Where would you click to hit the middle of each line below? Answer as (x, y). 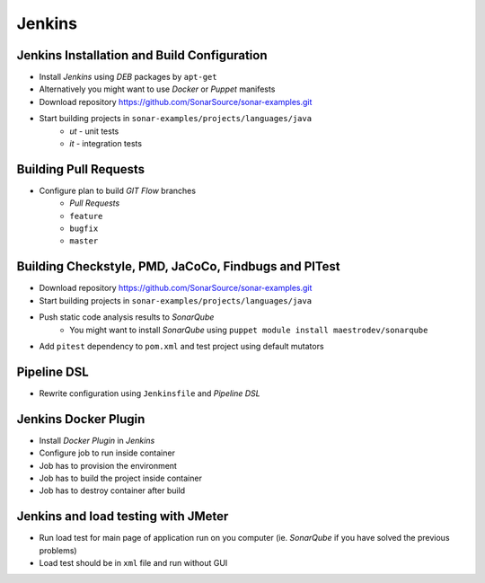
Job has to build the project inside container (120, 478)
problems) (58, 550)
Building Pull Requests (81, 169)
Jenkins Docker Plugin (81, 419)
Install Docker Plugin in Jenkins (97, 440)
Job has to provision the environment (108, 465)
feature (86, 216)
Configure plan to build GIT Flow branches (118, 190)
